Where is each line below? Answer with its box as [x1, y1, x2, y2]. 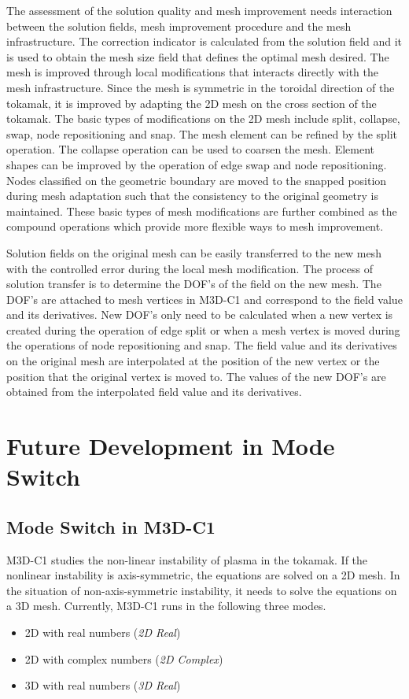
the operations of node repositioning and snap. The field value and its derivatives [6, 337, 397, 353]
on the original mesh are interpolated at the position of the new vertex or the [6, 353, 380, 369]
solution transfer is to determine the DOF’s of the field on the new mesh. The [6, 276, 381, 292]
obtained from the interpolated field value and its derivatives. [6, 383, 302, 400]
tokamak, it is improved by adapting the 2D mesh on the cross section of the [6, 94, 377, 111]
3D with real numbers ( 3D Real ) [24, 677, 181, 693]
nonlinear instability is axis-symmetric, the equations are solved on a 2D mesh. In [6, 567, 400, 583]
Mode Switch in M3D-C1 [6, 514, 216, 538]
